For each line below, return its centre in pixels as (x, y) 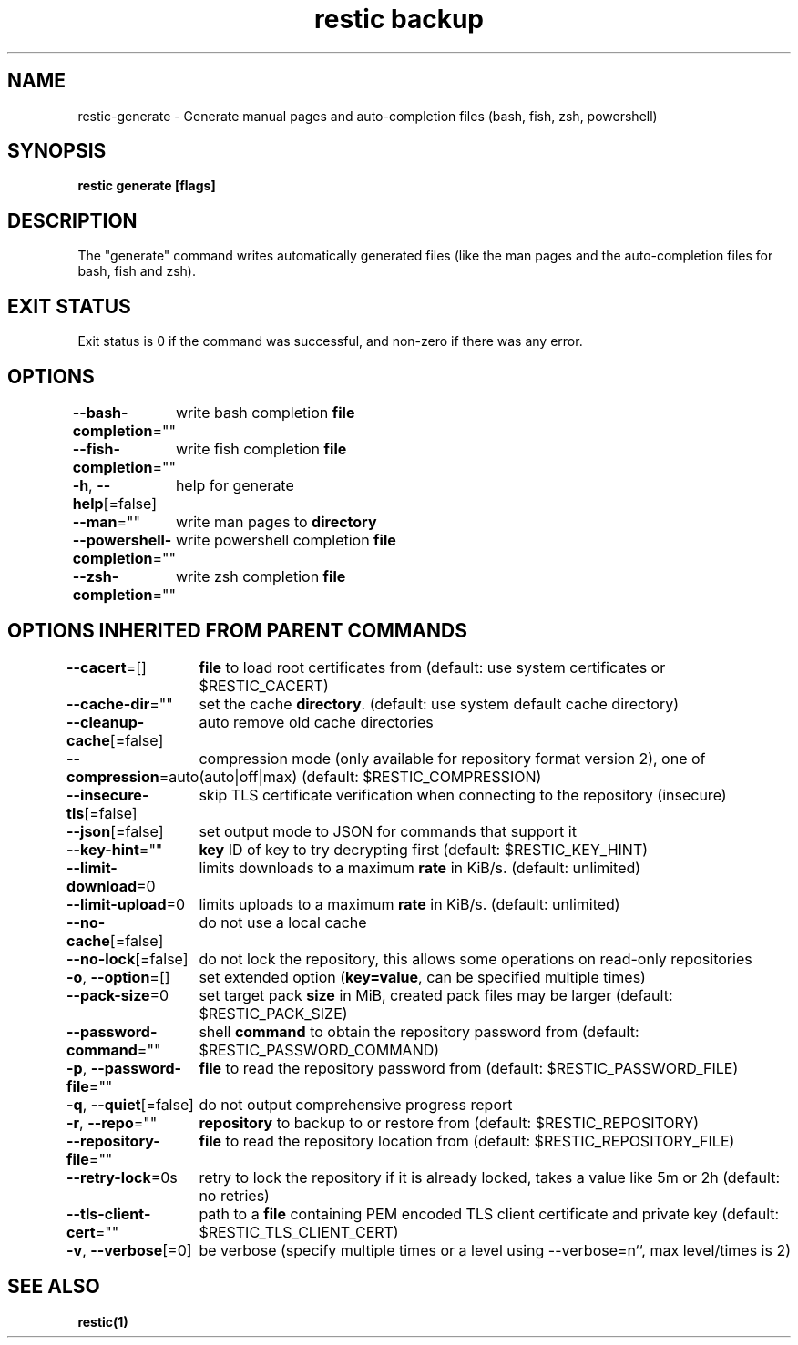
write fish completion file (261, 448)
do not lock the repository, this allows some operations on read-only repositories (476, 958)
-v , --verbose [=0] (129, 1250)
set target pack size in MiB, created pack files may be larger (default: (436, 995)
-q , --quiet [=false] (130, 1104)
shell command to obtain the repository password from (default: (419, 1031)
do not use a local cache (283, 922)
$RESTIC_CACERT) (264, 685)
